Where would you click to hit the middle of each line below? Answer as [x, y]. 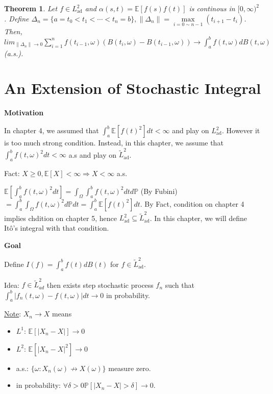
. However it [241, 130]
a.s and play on [93, 154]
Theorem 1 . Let [31, 8]
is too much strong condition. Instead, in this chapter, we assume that [114, 143]
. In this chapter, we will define [198, 218]
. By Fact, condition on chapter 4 [192, 203]
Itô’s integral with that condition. [57, 228]
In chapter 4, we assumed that [52, 130]
